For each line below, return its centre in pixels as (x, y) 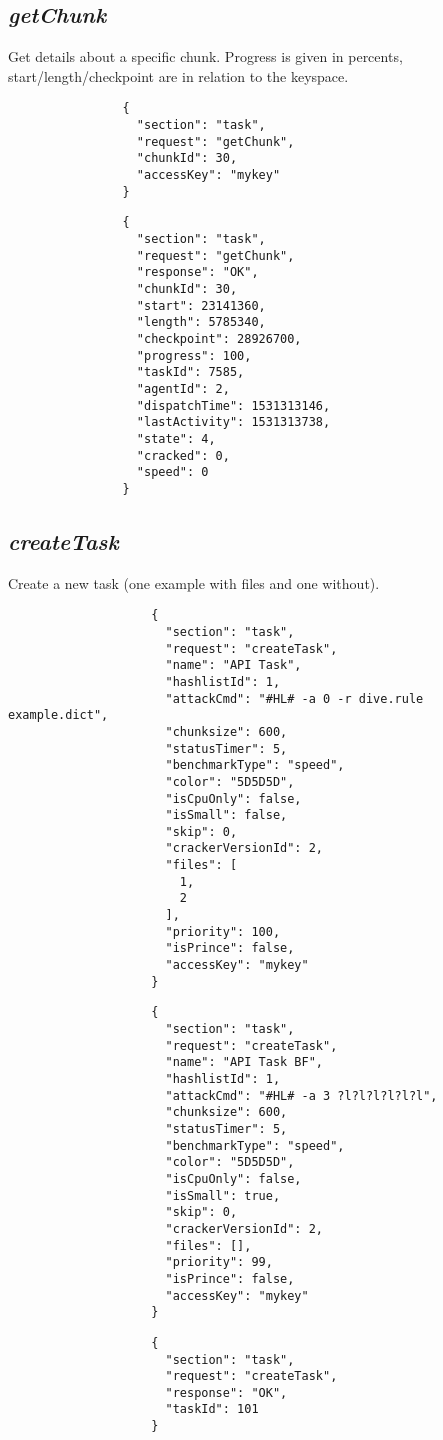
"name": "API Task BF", (244, 1062)
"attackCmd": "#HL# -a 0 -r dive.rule (294, 698)
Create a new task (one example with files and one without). (194, 582)
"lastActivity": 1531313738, (233, 422)
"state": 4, (176, 438)
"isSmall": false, (226, 815)
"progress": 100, (194, 355)
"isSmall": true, (223, 1195)
